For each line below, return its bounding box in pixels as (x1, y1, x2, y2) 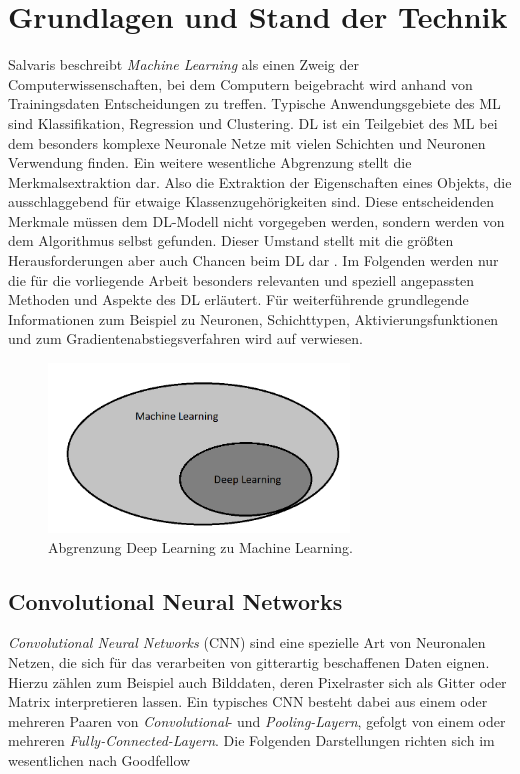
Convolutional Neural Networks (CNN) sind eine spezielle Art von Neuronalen (8, 632, 486, 653)
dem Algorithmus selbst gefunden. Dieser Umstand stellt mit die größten (8, 230, 454, 251)
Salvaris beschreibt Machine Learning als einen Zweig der (8, 54, 359, 75)
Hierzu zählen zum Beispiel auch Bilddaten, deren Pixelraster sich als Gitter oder (8, 671, 507, 692)
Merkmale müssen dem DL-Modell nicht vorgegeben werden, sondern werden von (8, 210, 505, 231)
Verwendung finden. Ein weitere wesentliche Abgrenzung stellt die (8, 152, 412, 173)
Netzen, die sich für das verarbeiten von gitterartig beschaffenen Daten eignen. (8, 652, 490, 673)
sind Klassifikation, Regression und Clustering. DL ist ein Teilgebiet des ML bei (8, 112, 498, 133)
